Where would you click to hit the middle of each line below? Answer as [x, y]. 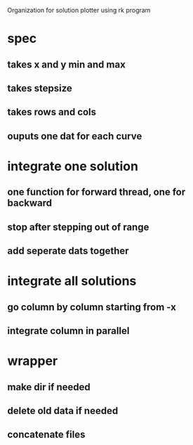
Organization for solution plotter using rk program [79, 10]
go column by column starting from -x [92, 307]
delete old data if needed [63, 411]
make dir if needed [49, 387]
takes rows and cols [52, 112]
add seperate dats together [68, 251]
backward [30, 203]
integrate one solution [73, 166]
